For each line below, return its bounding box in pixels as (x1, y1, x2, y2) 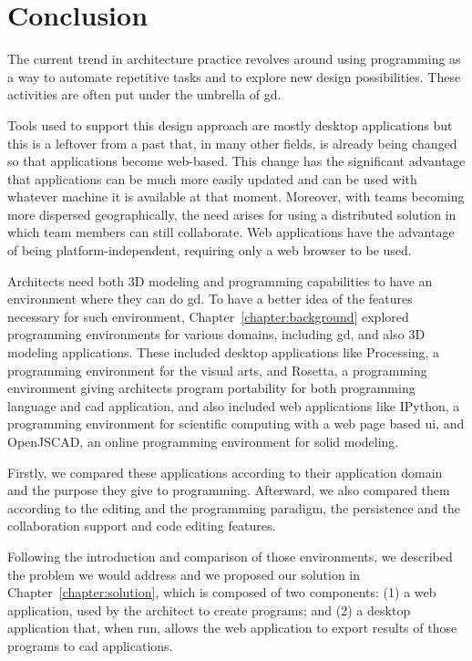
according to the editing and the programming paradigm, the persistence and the (7, 498, 460, 517)
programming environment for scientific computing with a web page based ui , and (7, 414, 465, 433)
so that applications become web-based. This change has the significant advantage (7, 151, 466, 170)
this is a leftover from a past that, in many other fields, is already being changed (7, 133, 457, 152)
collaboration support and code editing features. (7, 516, 276, 535)
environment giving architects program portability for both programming (7, 378, 416, 398)
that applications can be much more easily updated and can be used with (7, 169, 417, 188)
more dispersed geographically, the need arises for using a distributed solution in (7, 204, 457, 223)
